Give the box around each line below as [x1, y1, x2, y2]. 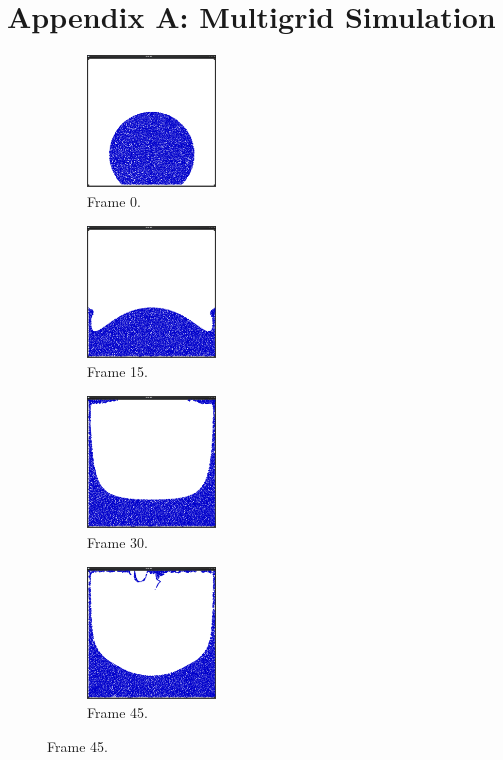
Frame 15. [87, 361, 148, 382]
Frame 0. [87, 191, 141, 211]
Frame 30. [87, 531, 148, 552]
